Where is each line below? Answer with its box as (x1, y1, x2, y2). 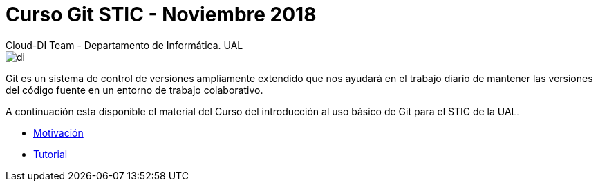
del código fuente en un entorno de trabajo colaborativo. (6, 83, 263, 96)
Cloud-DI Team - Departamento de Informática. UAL (6, 39, 243, 51)
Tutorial (33, 148, 68, 160)
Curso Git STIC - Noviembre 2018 (6, 3, 317, 26)
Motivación (33, 126, 84, 139)
